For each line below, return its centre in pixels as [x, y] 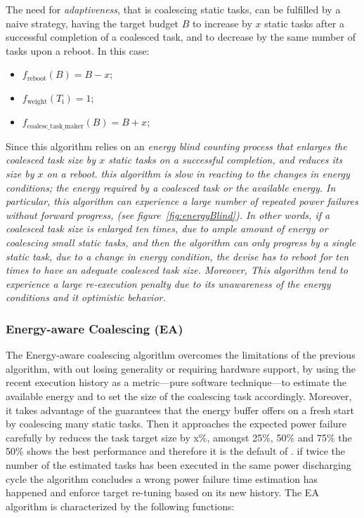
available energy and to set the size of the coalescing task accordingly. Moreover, [179, 396]
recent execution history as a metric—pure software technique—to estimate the [176, 382]
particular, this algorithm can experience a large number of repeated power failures [182, 201]
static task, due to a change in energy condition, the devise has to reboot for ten [177, 256]
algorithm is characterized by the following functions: [120, 506]
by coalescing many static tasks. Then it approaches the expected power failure [176, 424]
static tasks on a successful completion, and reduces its [226, 160]
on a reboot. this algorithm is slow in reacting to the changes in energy [198, 174]
